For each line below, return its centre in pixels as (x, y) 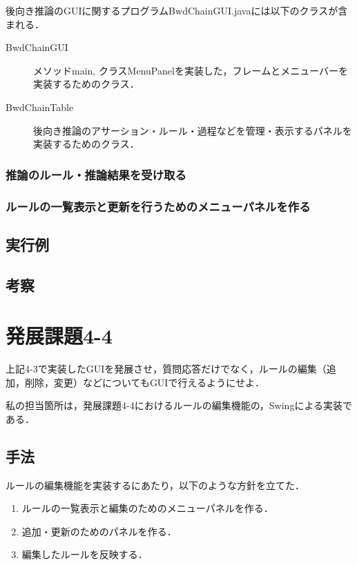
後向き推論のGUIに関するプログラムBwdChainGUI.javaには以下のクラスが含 (177, 10)
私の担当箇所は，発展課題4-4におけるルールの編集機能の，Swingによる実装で (179, 405)
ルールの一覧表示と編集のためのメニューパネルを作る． (147, 508)
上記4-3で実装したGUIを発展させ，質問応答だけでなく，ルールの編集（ (166, 369)
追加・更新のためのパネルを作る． (99, 531)
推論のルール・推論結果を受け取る (96, 174)
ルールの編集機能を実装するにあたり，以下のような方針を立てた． (155, 485)
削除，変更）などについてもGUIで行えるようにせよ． (145, 382)
